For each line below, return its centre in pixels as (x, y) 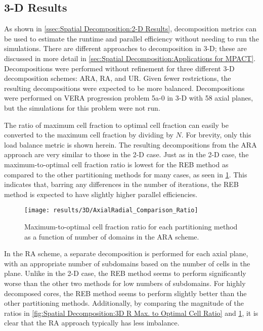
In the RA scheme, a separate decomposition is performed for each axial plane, (126, 253)
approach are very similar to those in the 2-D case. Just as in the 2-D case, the (126, 154)
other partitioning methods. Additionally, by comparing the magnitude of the (124, 303)
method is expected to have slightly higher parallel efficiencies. (101, 194)
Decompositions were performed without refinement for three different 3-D (119, 68)
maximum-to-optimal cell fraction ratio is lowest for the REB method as (116, 164)
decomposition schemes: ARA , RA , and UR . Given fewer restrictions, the (118, 78)
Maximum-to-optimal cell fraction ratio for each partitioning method (131, 226)
